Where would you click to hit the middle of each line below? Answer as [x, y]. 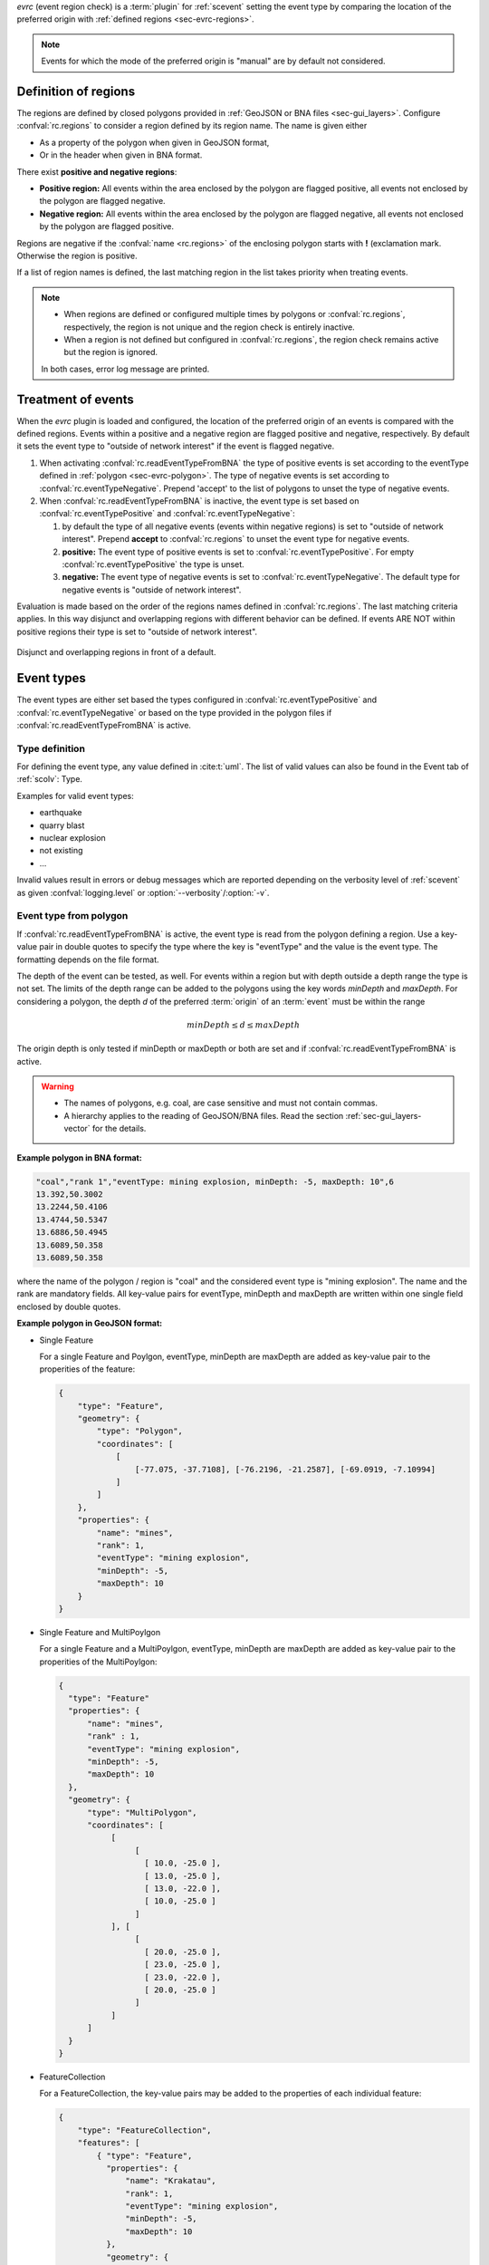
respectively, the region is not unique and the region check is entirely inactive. [209, 327]
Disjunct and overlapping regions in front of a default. [116, 652]
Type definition [51, 748]
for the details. [119, 1129]
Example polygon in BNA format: [79, 1157]
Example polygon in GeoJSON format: [90, 1324]
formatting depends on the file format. [88, 959]
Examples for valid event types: [76, 795]
